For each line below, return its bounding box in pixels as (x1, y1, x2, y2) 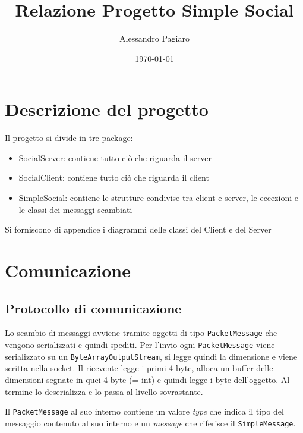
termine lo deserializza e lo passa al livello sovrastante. (5, 385, 203, 397)
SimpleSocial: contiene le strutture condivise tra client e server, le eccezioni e (18, 192, 298, 204)
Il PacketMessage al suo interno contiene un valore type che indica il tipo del (5, 405, 284, 418)
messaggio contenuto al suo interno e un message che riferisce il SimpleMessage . (5, 416, 296, 429)
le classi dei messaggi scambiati (18, 203, 132, 215)
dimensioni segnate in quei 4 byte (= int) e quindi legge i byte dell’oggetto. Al (5, 373, 290, 385)
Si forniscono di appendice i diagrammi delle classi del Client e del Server (5, 223, 272, 236)
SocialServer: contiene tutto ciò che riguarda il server (18, 151, 212, 164)
